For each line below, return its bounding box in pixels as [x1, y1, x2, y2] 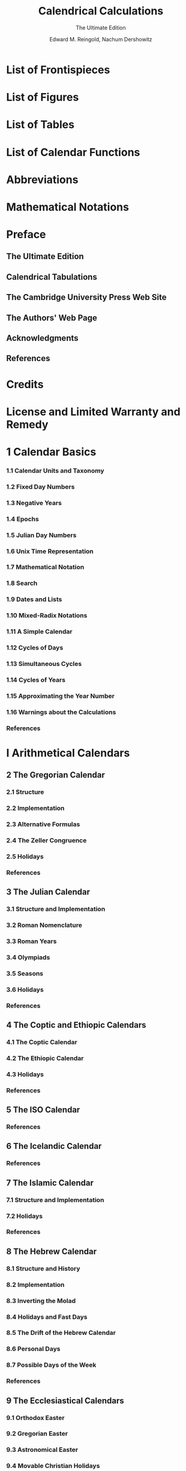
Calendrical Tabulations [6, 272, 97, 282]
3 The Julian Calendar [6, 887, 91, 897]
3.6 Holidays [6, 985, 44, 993]
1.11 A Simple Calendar [6, 628, 73, 636]
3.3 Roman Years [6, 937, 57, 945]
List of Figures [6, 91, 79, 104]
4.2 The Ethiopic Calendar [6, 1054, 84, 1062]
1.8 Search [6, 579, 38, 587]
